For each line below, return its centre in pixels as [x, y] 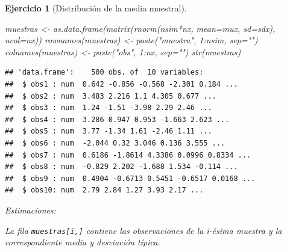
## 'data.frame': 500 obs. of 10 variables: [104, 72]
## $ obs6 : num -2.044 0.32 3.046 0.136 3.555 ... [115, 143]
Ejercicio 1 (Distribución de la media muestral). [96, 8]
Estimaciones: [30, 210]
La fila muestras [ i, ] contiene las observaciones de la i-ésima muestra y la [143, 230]
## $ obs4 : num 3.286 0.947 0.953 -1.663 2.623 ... [117, 119]
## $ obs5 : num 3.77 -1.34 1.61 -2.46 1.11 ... [109, 131]
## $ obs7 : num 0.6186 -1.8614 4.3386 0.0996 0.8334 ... [128, 155]
